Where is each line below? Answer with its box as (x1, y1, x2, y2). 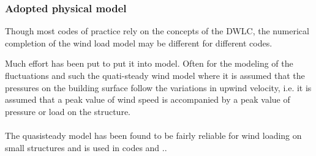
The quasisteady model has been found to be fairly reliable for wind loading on (5, 128, 302, 141)
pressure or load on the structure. (5, 105, 130, 117)
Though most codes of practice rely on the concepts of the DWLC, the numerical (5, 24, 309, 37)
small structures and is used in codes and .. (5, 141, 167, 154)
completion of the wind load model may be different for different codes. (5, 36, 273, 49)
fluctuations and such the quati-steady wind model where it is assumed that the (5, 69, 305, 81)
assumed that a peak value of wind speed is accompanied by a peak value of (5, 93, 290, 106)
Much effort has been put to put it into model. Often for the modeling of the (5, 57, 293, 70)
